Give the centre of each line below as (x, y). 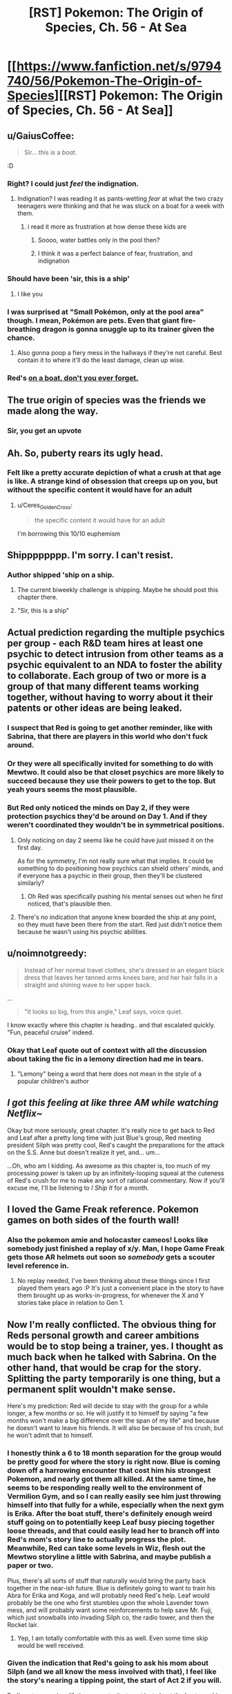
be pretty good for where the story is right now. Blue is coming (114, 1462)
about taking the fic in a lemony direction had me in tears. (106, 1058)
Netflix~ (25, 1114)
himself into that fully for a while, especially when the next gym (116, 1505)
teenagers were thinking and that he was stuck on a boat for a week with (120, 206)
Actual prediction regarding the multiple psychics (116, 632)
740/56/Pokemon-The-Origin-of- (105, 81)
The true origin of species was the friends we (106, 400)
